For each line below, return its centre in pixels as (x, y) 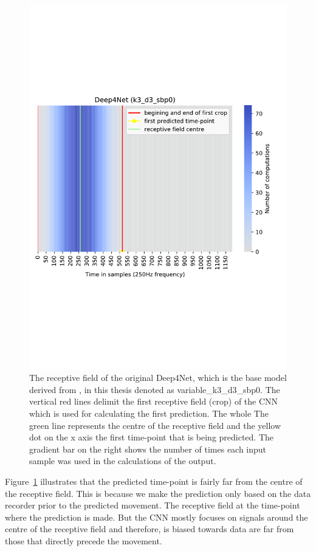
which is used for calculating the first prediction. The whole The (149, 413)
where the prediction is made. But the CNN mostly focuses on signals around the (156, 517)
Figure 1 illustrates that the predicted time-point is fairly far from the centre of (154, 481)
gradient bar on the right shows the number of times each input (148, 449)
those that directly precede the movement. (84, 541)
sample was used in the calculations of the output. (123, 461)
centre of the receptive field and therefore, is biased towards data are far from (149, 529)
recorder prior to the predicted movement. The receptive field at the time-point (153, 505)
